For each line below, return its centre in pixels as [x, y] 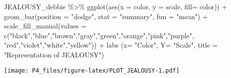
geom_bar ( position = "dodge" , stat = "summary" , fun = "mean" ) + [106, 16]
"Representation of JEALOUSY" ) [54, 54]
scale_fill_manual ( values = [45, 26]
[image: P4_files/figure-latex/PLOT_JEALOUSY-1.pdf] [92, 70]
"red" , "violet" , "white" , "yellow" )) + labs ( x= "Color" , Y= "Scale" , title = [111, 45]
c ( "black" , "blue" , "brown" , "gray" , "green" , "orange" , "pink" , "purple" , [99, 35]
